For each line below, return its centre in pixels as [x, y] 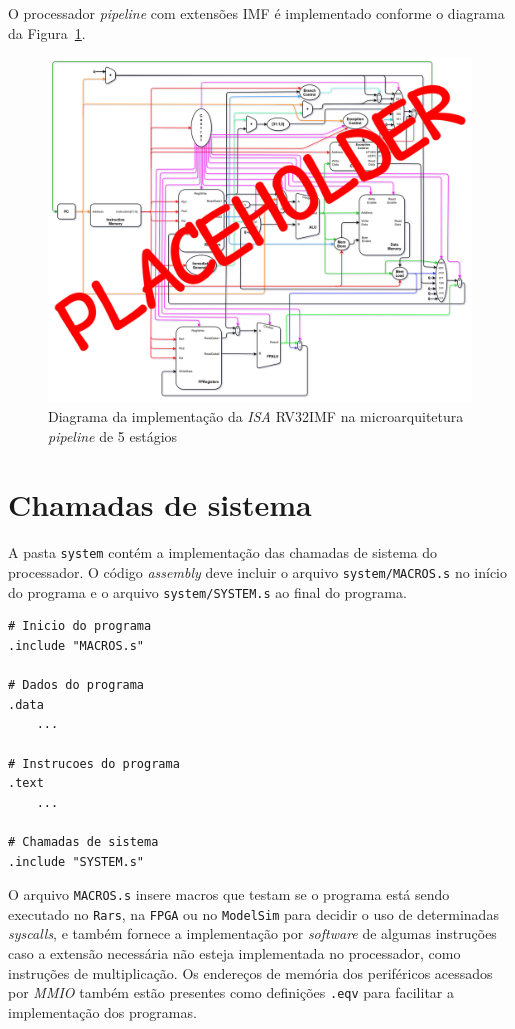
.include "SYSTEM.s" [76, 861]
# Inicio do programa [80, 626]
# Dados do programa [76, 685]
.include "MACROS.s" [76, 645]
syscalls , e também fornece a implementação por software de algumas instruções [252, 933]
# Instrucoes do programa [94, 763]
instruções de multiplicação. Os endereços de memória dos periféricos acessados [250, 972]
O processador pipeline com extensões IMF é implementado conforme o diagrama [256, 13]
